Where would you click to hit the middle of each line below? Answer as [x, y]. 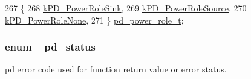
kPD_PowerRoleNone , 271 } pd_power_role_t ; [94, 20]
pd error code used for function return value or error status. [116, 69]
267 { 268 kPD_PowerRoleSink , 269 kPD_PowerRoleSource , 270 [126, 8]
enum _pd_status [50, 47]
